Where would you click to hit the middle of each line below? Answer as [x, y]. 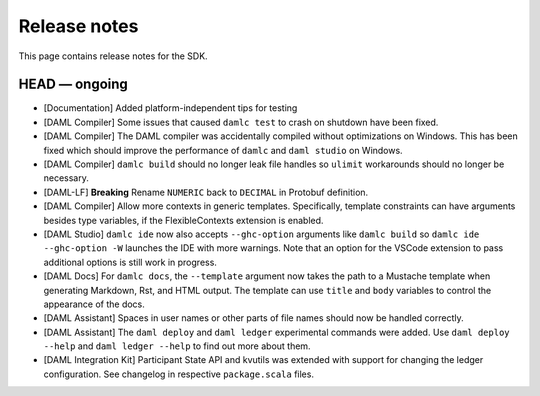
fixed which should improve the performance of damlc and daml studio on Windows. [223, 150]
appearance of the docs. [94, 304]
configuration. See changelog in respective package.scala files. [179, 374]
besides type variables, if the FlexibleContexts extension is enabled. [183, 220]
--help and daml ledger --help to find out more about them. [177, 346]
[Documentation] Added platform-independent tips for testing [170, 108]
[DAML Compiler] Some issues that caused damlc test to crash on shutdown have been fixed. [241, 122]
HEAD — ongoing [73, 84]
